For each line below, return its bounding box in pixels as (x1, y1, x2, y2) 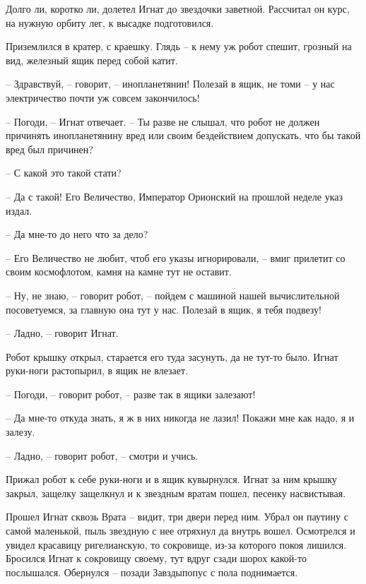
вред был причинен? (6, 141, 93, 156)
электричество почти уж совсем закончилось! (6, 90, 200, 105)
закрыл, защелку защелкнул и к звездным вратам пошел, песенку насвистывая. (6, 485, 346, 500)
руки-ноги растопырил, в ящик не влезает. (6, 363, 189, 378)
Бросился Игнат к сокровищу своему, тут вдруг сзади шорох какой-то (6, 551, 307, 566)
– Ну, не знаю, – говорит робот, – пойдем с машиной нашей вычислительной (6, 287, 340, 302)
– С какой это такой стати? (6, 165, 122, 180)
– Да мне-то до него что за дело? (6, 227, 148, 242)
